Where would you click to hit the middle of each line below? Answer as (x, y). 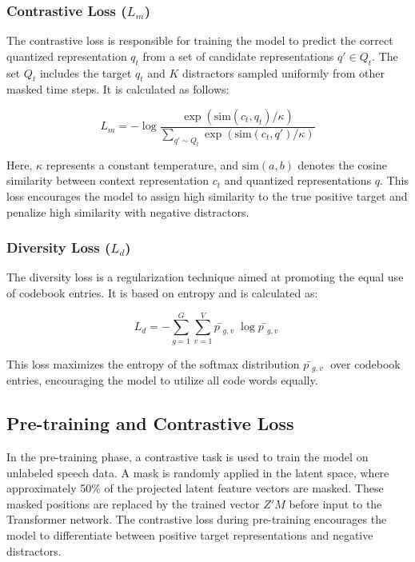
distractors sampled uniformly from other (283, 72)
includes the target (86, 72)
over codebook (365, 363)
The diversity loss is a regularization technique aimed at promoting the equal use (205, 277)
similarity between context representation (108, 180)
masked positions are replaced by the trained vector (133, 503)
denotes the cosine (342, 164)
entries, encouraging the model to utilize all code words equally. (162, 380)
